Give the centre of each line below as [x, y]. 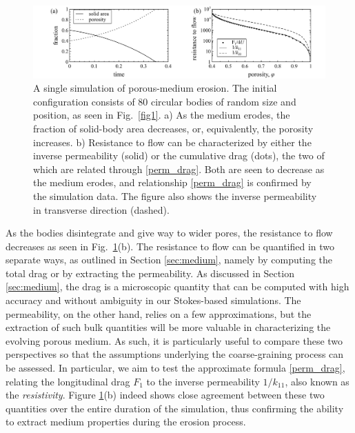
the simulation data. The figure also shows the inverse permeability [175, 195]
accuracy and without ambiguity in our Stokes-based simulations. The [153, 300]
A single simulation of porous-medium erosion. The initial [155, 88]
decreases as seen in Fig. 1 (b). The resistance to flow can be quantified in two [170, 246]
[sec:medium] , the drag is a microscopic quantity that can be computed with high [177, 286]
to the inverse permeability [203, 381]
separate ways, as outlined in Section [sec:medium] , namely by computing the [169, 260]
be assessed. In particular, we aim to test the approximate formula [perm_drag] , [175, 368]
